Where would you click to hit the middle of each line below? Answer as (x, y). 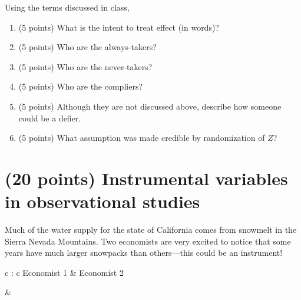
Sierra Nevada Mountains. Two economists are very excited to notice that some (148, 241)
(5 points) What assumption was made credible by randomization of (142, 138)
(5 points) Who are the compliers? (81, 86)
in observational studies (102, 201)
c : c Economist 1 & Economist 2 (64, 272)
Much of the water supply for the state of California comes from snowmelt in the (151, 230)
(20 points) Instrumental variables (146, 178)
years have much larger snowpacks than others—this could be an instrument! (144, 253)
